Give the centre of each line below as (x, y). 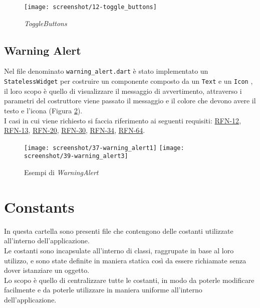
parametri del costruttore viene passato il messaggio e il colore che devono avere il (130, 101)
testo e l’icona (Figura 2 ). (43, 110)
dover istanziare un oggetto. (47, 270)
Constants (39, 206)
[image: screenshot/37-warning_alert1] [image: (104, 148)
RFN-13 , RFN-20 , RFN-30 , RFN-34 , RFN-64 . (75, 130)
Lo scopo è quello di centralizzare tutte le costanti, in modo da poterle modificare (129, 280)
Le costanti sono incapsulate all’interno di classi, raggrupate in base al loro (119, 250)
